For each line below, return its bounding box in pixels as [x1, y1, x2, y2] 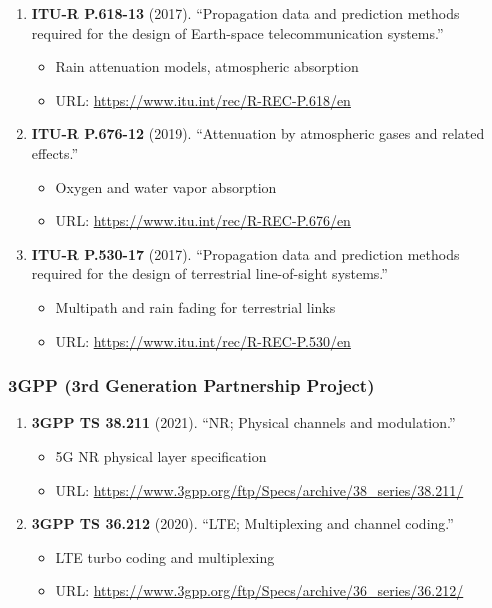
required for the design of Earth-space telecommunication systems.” [31, 22, 444, 43]
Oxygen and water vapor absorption [55, 176, 277, 197]
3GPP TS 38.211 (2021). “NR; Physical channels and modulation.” [31, 412, 456, 433]
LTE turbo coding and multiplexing [55, 546, 275, 567]
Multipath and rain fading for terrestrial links [55, 296, 336, 317]
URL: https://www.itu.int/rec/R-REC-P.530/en [55, 330, 351, 351]
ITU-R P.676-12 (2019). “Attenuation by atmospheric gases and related [31, 123, 485, 144]
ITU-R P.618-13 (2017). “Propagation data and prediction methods [31, 3, 460, 23]
